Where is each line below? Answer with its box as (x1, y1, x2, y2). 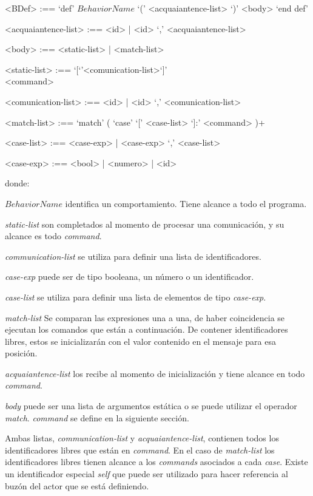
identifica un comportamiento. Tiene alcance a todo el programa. (65, 197, 307, 209)
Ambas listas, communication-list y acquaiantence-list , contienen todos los (5, 432, 279, 444)
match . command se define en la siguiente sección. (5, 411, 189, 424)
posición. (5, 347, 38, 359)
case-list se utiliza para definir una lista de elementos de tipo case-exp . (5, 290, 266, 303)
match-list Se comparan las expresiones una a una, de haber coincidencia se (5, 311, 285, 324)
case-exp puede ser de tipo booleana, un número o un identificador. (5, 270, 254, 283)
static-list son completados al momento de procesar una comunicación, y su (5, 217, 284, 230)
